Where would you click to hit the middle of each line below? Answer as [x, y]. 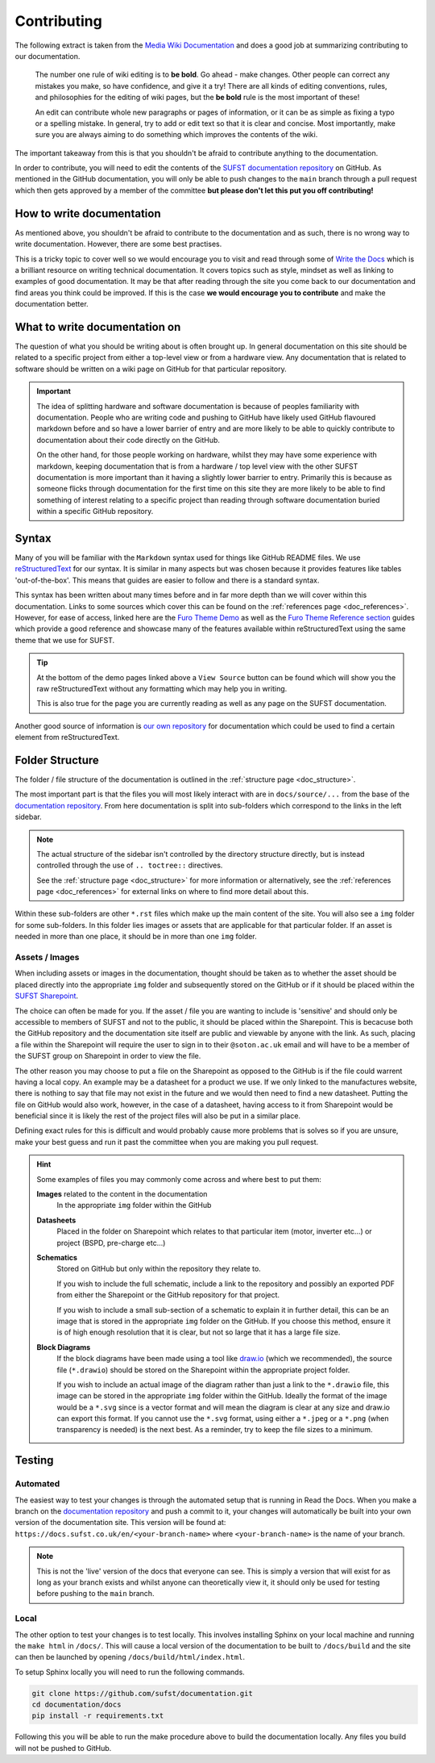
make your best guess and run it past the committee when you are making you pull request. [167, 1142]
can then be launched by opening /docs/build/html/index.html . [130, 1657]
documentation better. [52, 304]
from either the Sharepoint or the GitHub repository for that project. [168, 1295]
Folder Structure [57, 760]
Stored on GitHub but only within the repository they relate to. [159, 1269]
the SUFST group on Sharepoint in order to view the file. [108, 1056]
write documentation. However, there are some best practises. [118, 244]
